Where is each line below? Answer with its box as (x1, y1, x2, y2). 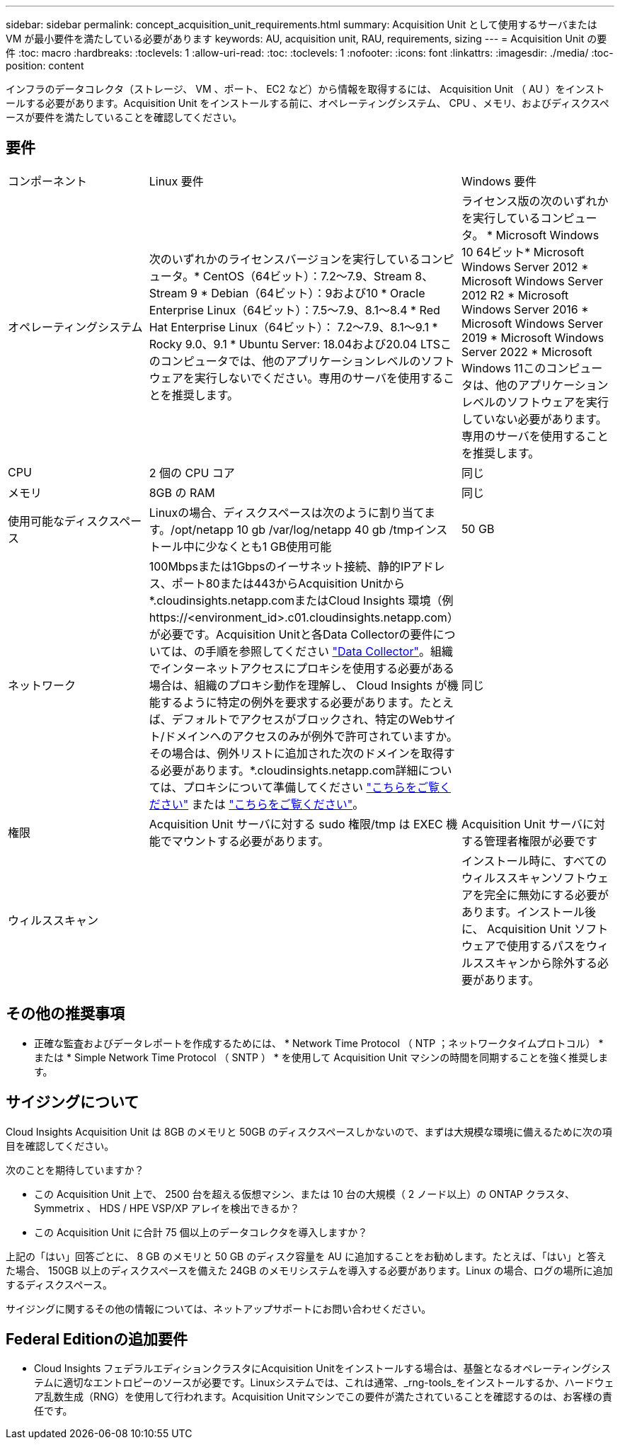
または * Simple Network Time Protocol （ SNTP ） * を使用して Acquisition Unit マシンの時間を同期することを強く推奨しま (34, 1051, 609, 1063)
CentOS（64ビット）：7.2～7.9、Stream (202, 268, 412, 283)
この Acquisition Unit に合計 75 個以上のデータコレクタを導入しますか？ (34, 1226, 368, 1238)
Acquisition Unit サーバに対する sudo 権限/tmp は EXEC (149, 816, 443, 831)
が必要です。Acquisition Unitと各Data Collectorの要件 (149, 627, 433, 641)
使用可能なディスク (8, 513, 109, 528)
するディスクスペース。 (6, 1278, 113, 1291)
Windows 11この (461, 360, 546, 375)
